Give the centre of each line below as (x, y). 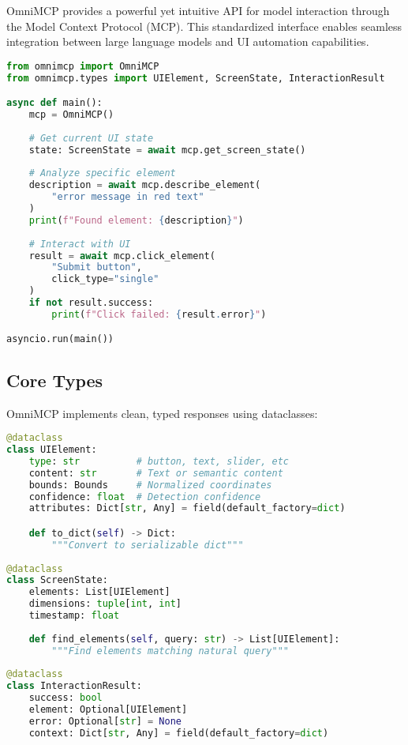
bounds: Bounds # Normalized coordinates (150, 485)
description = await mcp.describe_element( (145, 185)
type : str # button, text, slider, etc (159, 461)
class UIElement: (52, 450)
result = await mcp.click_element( (122, 256)
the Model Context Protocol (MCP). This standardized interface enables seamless (204, 26)
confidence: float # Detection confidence (145, 497)
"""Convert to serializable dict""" (148, 545)
